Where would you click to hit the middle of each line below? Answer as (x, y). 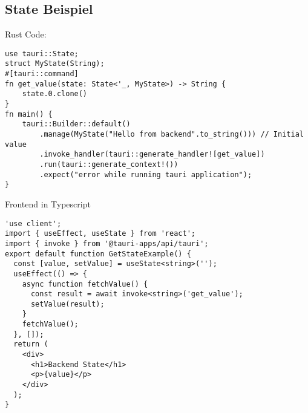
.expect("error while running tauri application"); (146, 174)
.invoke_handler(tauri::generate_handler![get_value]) (152, 154)
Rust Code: (26, 34)
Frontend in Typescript (48, 203)
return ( (31, 344)
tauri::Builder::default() (76, 124)
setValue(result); (67, 304)
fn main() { (29, 114)
